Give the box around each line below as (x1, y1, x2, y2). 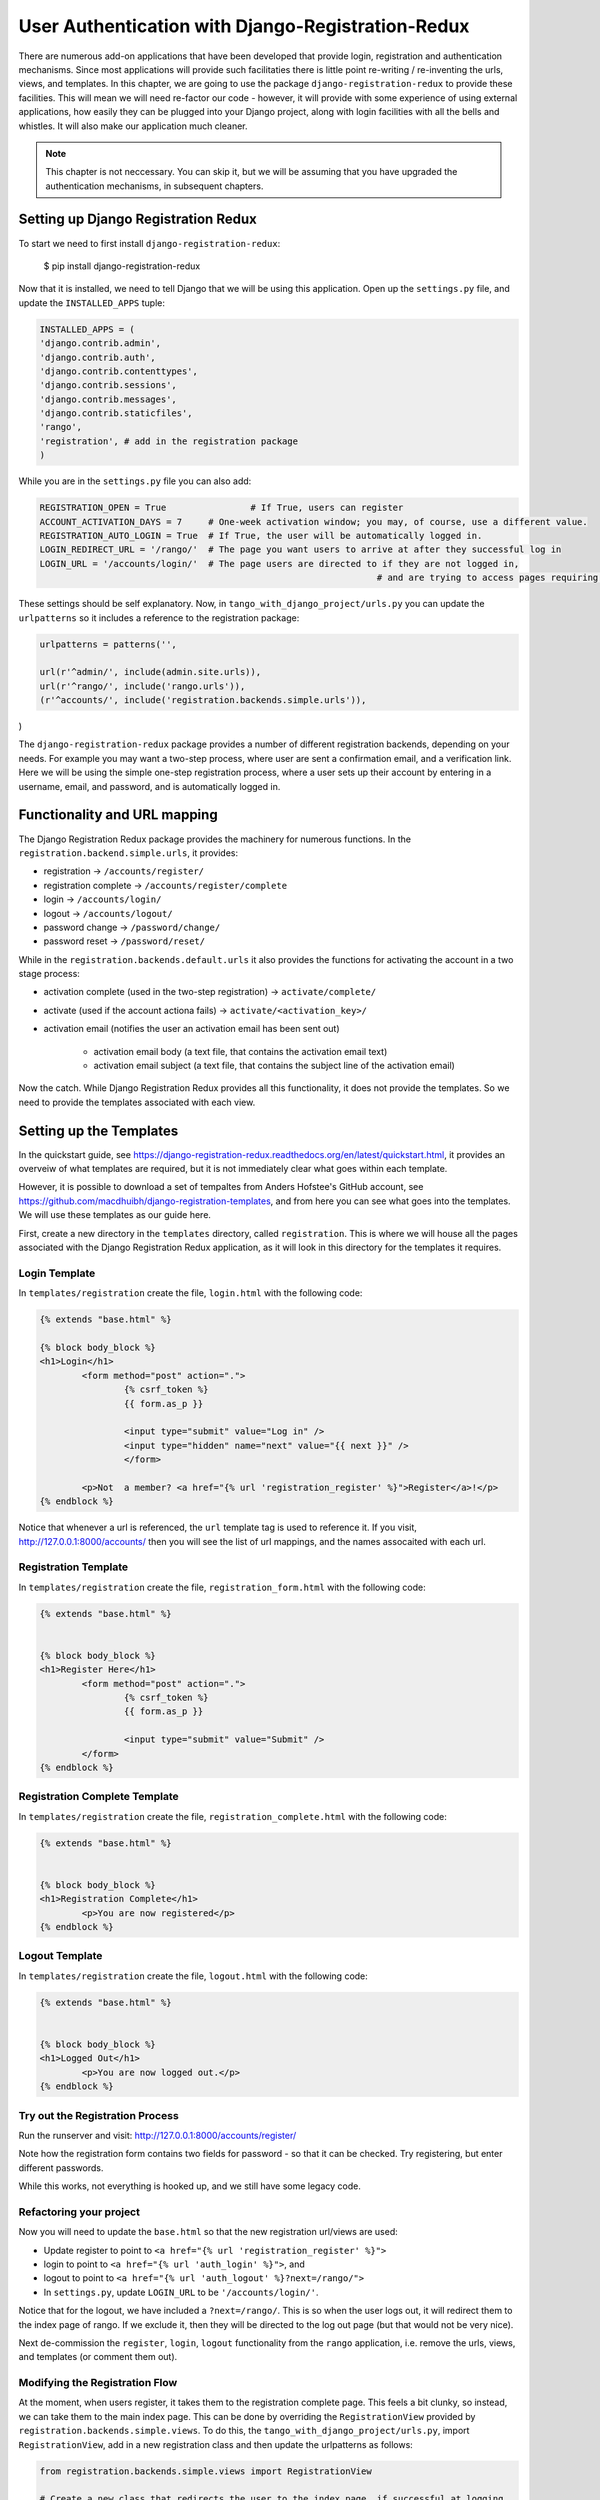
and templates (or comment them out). (18, 2351, 178, 2363)
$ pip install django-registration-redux (43, 260, 201, 272)
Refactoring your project (18, 2205, 140, 2219)
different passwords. (18, 2161, 104, 2174)
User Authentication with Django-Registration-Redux (18, 15, 470, 37)
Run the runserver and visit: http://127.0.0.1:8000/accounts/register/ (18, 2129, 297, 2141)
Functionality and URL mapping (18, 806, 219, 824)
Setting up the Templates (18, 1122, 179, 1139)
